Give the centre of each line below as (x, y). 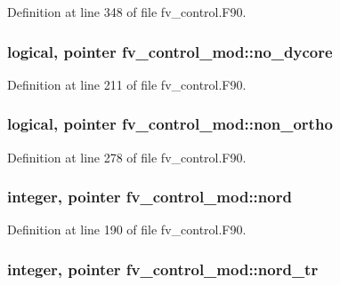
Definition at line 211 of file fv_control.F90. (127, 84)
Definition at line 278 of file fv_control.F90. (127, 157)
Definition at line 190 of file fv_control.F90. (127, 230)
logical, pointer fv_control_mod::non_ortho (170, 124)
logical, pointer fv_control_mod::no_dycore (170, 51)
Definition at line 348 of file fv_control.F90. (127, 12)
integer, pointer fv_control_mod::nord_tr (163, 269)
